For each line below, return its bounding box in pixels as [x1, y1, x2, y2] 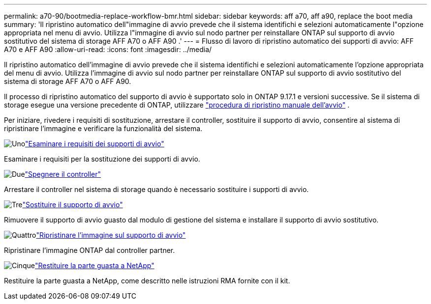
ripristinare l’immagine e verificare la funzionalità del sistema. [4, 124, 203, 133]
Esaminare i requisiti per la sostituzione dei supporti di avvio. [4, 155, 200, 163]
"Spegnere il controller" [25, 170, 101, 178]
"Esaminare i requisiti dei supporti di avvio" [25, 139, 164, 148]
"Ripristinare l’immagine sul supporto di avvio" [36, 231, 186, 239]
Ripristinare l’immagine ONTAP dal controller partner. [4, 246, 175, 254]
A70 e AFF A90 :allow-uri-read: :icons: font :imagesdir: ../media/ [4, 45, 212, 54]
